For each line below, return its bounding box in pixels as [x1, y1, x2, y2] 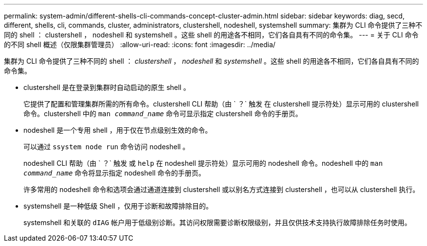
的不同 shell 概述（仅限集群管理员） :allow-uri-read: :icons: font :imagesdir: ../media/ [4, 40, 276, 49]
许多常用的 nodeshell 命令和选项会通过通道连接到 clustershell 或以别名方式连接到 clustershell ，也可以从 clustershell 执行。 [23, 185, 420, 193]
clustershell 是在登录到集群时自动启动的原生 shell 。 [23, 83, 190, 91]
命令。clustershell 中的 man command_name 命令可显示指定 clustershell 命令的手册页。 [23, 109, 302, 118]
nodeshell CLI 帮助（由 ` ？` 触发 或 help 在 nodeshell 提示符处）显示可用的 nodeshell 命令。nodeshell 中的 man [23, 159, 383, 167]
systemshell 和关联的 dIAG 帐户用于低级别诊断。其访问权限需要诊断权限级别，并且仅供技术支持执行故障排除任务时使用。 [23, 218, 411, 227]
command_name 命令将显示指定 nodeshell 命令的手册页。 [23, 169, 205, 177]
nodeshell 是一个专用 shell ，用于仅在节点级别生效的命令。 [23, 126, 212, 134]
